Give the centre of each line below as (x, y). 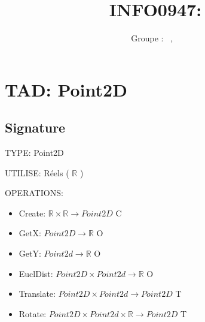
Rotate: (33, 313)
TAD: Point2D (66, 89)
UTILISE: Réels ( (37, 172)
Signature (35, 127)
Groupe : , (152, 38)
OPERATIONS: (34, 193)
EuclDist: (36, 273)
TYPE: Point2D (34, 153)
